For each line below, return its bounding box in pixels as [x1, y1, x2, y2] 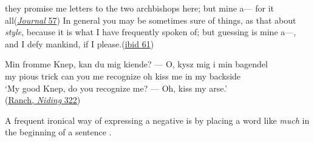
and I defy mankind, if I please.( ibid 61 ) [5, 37, 154, 50]
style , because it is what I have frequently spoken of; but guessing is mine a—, [5, 25, 296, 38]
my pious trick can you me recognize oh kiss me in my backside [5, 69, 241, 82]
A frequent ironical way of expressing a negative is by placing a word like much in [5, 113, 310, 126]
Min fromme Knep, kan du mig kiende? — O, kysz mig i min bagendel [5, 58, 268, 70]
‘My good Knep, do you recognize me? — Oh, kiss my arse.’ [5, 81, 228, 94]
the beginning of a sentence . [5, 126, 112, 138]
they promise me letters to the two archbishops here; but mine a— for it [5, 2, 275, 14]
